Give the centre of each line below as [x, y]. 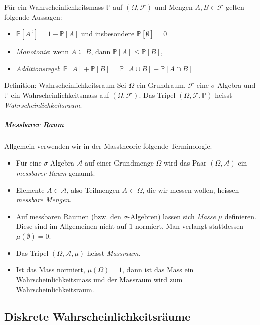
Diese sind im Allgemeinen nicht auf [71, 226]
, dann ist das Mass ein [158, 270]
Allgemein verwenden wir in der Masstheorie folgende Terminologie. [108, 146]
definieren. [240, 216]
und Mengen [173, 7]
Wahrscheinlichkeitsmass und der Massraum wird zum [99, 280]
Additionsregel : [38, 68]
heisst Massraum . [114, 253]
